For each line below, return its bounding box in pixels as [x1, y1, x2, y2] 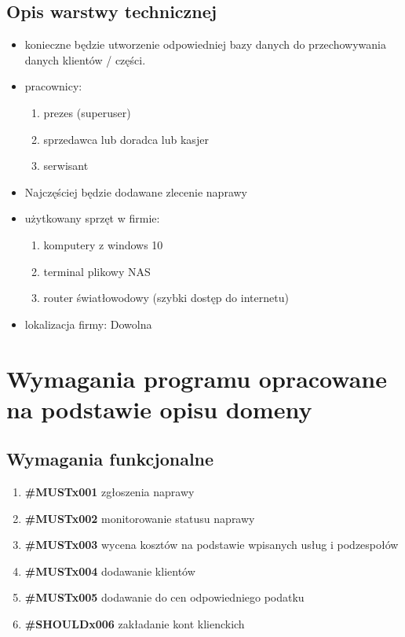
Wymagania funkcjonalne [6, 447, 214, 471]
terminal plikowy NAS [43, 263, 151, 279]
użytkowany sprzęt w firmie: [24, 210, 160, 226]
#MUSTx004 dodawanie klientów [24, 562, 195, 579]
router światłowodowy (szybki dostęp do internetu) [43, 289, 289, 306]
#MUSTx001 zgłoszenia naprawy [24, 484, 195, 500]
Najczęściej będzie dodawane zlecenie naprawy [24, 183, 247, 200]
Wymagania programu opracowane [6, 362, 387, 394]
